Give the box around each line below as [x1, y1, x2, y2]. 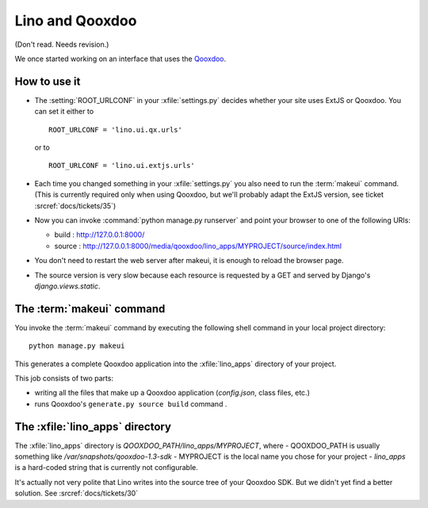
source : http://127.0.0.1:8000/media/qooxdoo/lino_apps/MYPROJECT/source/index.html [54, 241, 342, 250]
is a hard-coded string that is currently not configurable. [14, 463, 198, 472]
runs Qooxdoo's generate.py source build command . [34, 399, 227, 408]
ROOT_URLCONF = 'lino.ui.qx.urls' [48, 125, 182, 134]
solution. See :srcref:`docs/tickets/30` [14, 488, 139, 498]
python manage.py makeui [29, 342, 125, 350]
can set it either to [34, 107, 94, 116]
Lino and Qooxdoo [14, 12, 137, 29]
